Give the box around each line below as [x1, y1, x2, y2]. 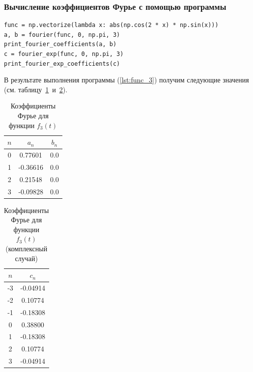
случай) [15, 253, 38, 263]
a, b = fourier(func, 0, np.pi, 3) [4, 31, 120, 38]
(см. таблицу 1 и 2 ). [4, 84, 68, 94]
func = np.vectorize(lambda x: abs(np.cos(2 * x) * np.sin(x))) [4, 22, 219, 29]
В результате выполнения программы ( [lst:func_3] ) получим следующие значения [4, 75, 249, 85]
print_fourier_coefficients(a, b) [4, 41, 117, 48]
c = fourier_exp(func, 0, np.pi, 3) [4, 51, 124, 57]
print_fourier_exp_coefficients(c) [4, 60, 120, 67]
